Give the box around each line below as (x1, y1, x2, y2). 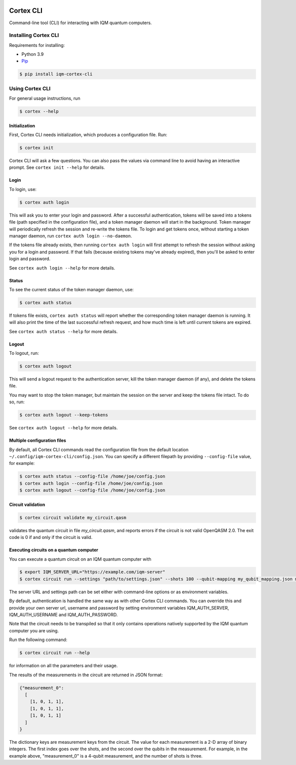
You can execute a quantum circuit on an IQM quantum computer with (9, 556, 151, 562)
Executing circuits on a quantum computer (9, 547, 99, 553)
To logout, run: (9, 350, 39, 356)
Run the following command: (9, 637, 68, 643)
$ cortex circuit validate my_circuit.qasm (19, 515, 127, 520)
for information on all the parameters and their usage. (9, 663, 118, 669)
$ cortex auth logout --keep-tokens (19, 412, 109, 418)
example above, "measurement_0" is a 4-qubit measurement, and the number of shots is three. (9, 753, 203, 759)
